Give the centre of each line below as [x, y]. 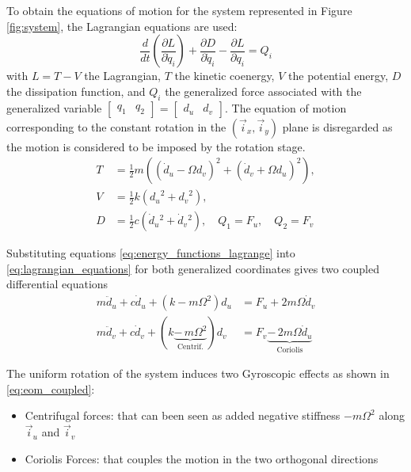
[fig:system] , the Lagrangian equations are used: [122, 26]
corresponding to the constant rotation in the [116, 126]
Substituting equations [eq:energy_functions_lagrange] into [151, 253]
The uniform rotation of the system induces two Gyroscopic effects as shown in [198, 373]
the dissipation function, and [76, 91]
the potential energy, [339, 76]
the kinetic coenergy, [225, 76]
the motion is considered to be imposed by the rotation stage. [156, 146]
